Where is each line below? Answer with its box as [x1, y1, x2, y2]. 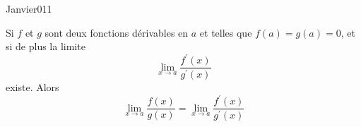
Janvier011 [6, 1, 52, 16]
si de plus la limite [6, 39, 85, 54]
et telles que [199, 25, 252, 40]
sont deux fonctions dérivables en [45, 25, 189, 40]
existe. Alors [6, 80, 59, 95]
